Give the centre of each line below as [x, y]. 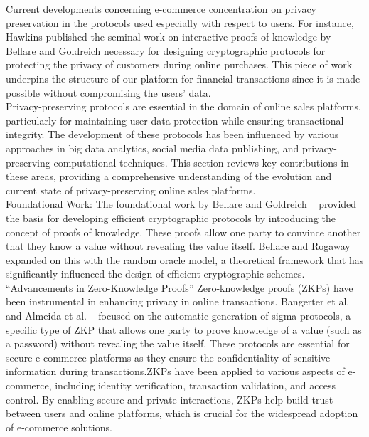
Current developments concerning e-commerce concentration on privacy [161, 9]
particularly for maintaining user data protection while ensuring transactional [175, 120]
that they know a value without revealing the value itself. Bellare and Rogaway [178, 246]
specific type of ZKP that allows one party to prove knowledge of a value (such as [184, 329]
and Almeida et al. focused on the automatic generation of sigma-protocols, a [178, 316]
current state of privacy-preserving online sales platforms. [131, 190]
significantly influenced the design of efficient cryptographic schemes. [155, 274]
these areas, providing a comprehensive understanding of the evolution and [169, 176]
